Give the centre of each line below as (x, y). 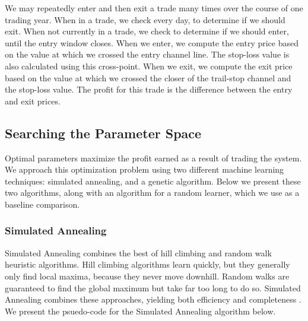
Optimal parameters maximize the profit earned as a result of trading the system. (153, 158)
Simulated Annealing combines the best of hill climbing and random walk (138, 252)
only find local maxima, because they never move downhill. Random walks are (147, 276)
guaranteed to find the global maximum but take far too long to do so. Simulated (153, 287)
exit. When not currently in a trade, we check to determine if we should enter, (147, 31)
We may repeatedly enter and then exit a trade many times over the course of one (154, 8)
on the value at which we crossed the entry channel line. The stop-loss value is (147, 54)
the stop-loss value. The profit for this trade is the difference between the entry (149, 89)
